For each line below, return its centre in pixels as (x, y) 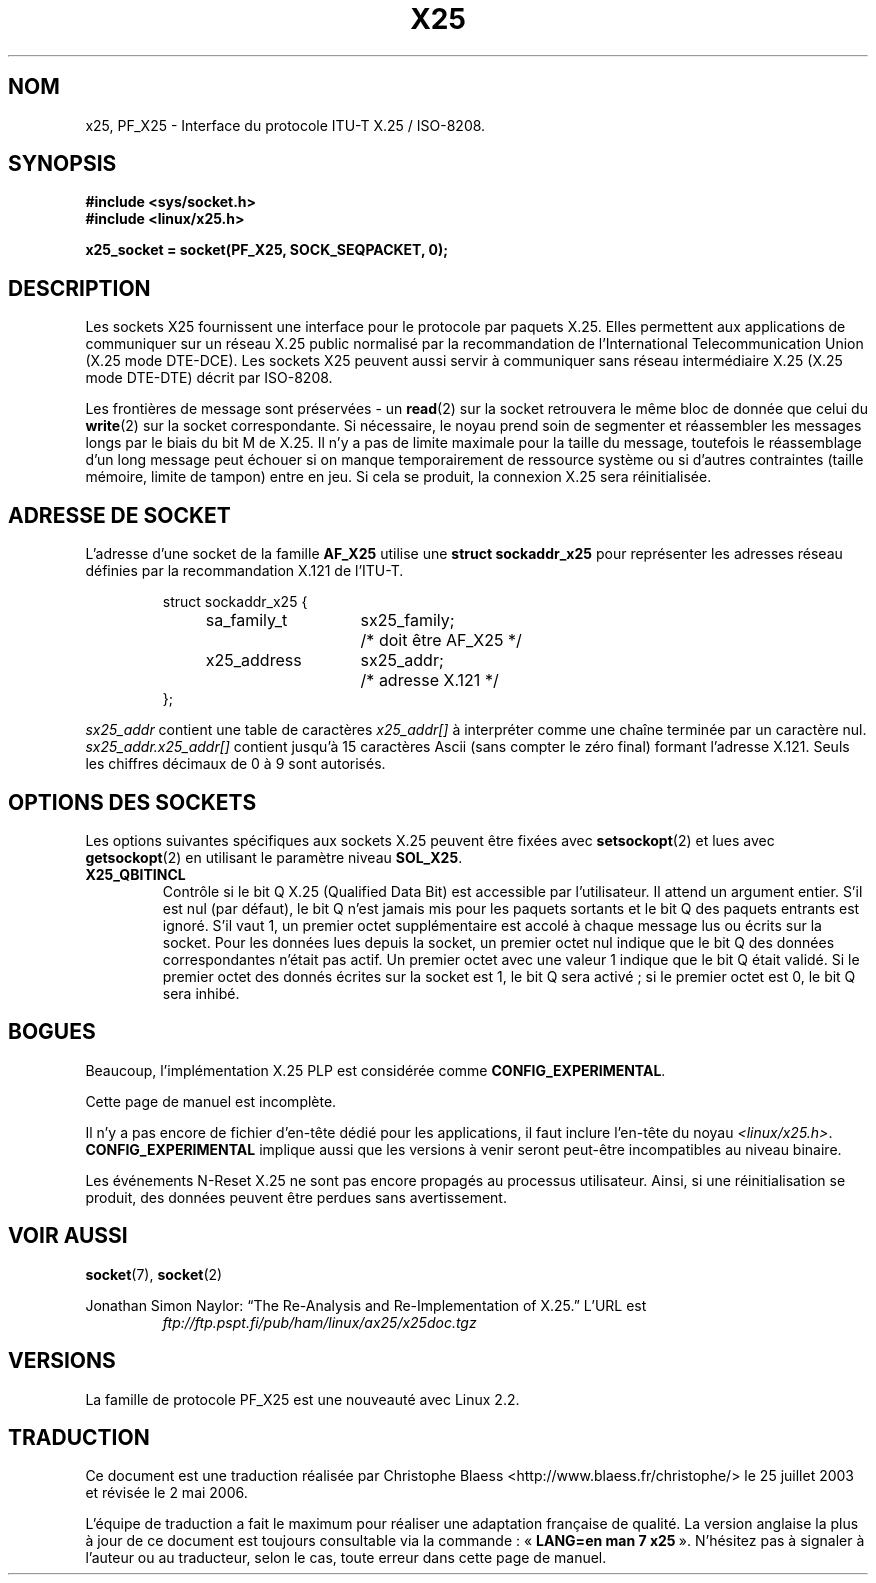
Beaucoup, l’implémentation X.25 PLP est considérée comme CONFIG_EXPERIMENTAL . (375, 1070)
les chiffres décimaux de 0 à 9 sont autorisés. (235, 764)
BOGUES (52, 1032)
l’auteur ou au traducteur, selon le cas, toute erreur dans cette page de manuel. (346, 1558)
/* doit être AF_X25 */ (441, 640)
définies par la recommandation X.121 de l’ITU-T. (244, 571)
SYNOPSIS (62, 164)
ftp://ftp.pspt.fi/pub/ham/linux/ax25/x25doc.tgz (319, 1322)
